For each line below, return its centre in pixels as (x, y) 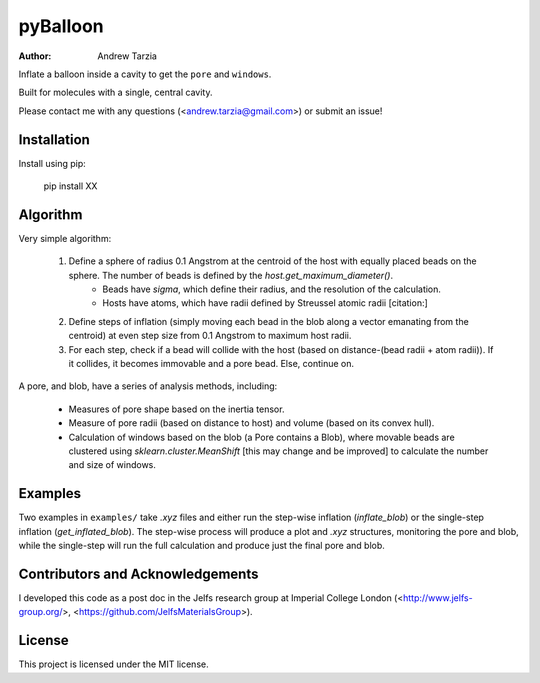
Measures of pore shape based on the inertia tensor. (176, 409)
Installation (54, 139)
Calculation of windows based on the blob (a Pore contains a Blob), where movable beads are (261, 437)
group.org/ (40, 612)
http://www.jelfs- (438, 597)
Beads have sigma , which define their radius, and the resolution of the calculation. (272, 289)
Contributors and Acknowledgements (138, 573)
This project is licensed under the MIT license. (113, 664)
